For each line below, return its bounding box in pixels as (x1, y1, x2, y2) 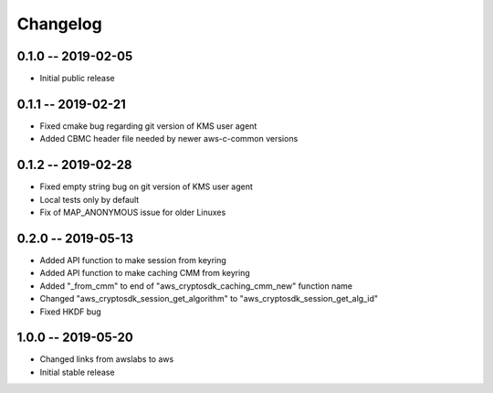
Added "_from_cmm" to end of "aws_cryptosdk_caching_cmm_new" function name (39, 280, 353, 292)
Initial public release (39, 73, 116, 84)
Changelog (16, 14, 102, 34)
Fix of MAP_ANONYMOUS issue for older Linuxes (39, 207, 226, 218)
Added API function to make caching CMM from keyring (39, 268, 250, 279)
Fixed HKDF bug (39, 306, 102, 317)
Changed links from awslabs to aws (39, 354, 174, 365)
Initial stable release (39, 366, 115, 377)
